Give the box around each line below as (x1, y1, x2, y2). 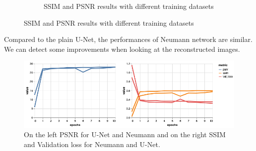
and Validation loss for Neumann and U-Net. (24, 139, 160, 149)
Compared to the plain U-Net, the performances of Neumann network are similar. (4, 34, 253, 44)
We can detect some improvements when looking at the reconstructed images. (4, 43, 240, 54)
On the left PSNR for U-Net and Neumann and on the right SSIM (24, 129, 226, 140)
